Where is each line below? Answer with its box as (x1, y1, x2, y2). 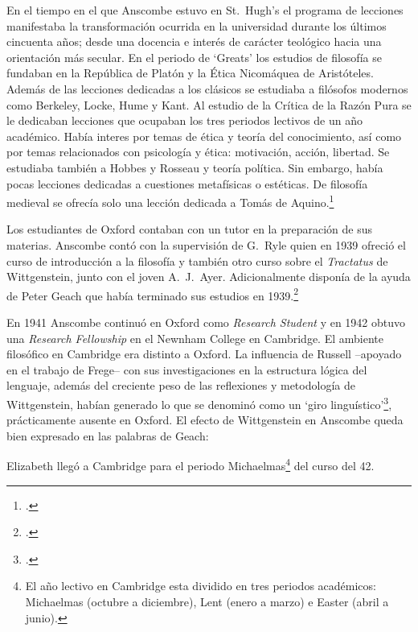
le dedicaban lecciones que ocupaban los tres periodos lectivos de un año (6, 112, 363, 129)
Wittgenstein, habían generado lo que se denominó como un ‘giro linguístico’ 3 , (6, 393, 392, 412)
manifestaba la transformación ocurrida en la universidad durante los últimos (6, 17, 387, 34)
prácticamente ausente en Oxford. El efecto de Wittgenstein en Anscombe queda (6, 411, 404, 428)
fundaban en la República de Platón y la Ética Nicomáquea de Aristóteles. (6, 64, 374, 81)
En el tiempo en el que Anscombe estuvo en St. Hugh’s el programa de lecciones (6, 2, 404, 18)
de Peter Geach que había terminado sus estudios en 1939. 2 (6, 284, 299, 304)
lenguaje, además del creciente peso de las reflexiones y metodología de (6, 377, 355, 394)
